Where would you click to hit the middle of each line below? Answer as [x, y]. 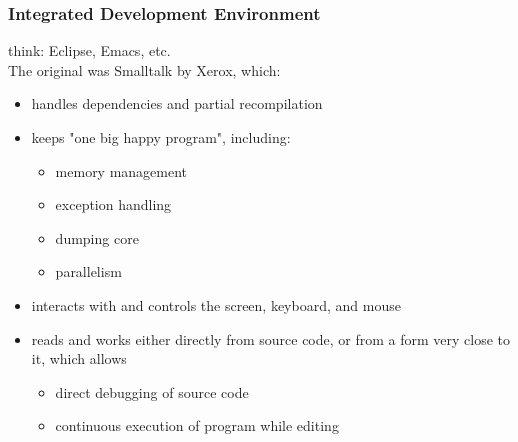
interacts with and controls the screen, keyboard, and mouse [216, 304]
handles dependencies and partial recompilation [177, 103]
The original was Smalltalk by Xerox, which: [144, 69]
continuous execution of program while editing [197, 425]
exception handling [113, 204]
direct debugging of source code [152, 391]
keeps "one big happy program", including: [161, 137]
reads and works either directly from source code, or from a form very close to [271, 338]
